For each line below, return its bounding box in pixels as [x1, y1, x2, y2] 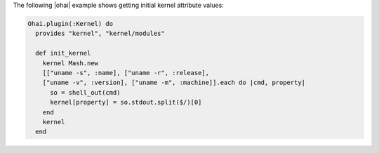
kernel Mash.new [42, 59, 98, 67]
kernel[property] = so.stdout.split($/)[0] [50, 98, 202, 107]
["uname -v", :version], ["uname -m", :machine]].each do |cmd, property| [42, 79, 305, 87]
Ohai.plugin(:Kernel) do [27, 20, 114, 27]
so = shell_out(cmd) [50, 88, 121, 96]
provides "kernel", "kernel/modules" [35, 29, 165, 38]
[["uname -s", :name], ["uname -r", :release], [42, 69, 210, 76]
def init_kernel [35, 49, 91, 58]
